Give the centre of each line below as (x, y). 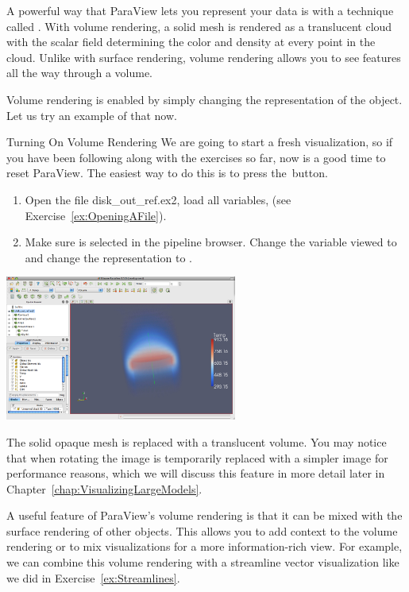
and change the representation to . (108, 257)
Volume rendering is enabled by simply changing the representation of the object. (204, 99)
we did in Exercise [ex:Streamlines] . (93, 577)
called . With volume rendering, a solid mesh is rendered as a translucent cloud (199, 26)
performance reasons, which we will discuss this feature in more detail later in (196, 473)
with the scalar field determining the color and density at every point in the (191, 42)
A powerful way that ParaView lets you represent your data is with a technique (200, 10)
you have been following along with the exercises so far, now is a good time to (196, 157)
